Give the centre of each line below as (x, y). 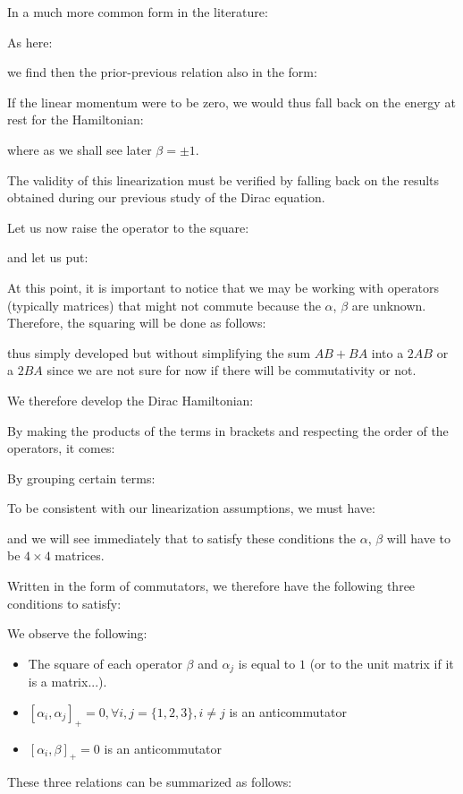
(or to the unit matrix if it (382, 663)
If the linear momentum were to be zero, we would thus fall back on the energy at (231, 102)
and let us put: (48, 257)
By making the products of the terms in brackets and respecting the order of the (228, 430)
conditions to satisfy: (64, 603)
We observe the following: (77, 633)
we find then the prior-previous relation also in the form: (162, 72)
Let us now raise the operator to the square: (128, 227)
